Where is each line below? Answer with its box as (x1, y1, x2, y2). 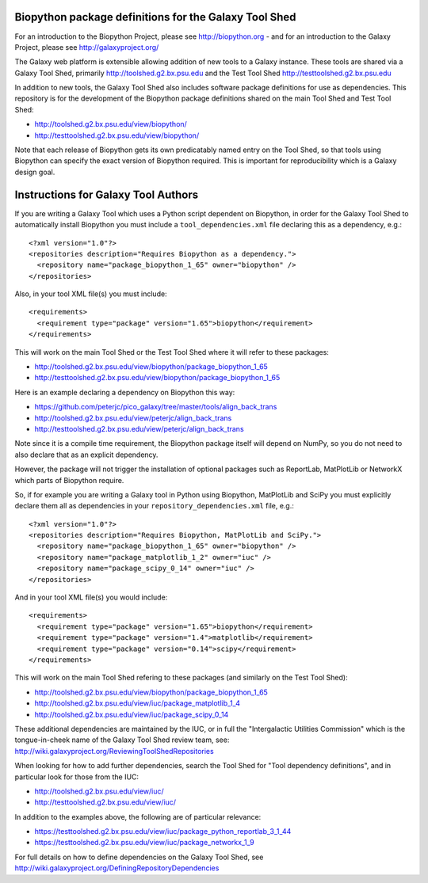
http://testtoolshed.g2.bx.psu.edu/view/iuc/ (34, 797, 177, 807)
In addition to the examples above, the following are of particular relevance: (14, 812, 262, 821)
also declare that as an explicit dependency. (14, 450, 159, 459)
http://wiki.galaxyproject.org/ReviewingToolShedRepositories (14, 746, 214, 755)
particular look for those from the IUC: (14, 772, 139, 782)
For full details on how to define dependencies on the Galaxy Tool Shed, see (14, 852, 264, 862)
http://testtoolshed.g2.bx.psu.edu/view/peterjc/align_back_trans (34, 424, 245, 433)
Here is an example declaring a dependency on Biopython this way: (14, 387, 235, 397)
